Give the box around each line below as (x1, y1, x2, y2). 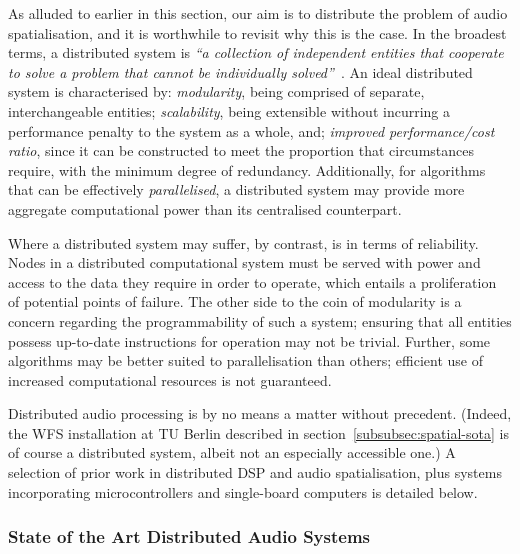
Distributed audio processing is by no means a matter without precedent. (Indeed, (8, 403, 512, 424)
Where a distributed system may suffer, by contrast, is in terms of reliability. (8, 232, 479, 253)
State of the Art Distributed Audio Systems (8, 524, 370, 549)
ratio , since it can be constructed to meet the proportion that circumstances (8, 140, 474, 161)
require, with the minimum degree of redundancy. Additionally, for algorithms (8, 159, 486, 180)
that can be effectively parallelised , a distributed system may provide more (8, 179, 465, 200)
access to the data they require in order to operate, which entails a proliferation (8, 271, 497, 292)
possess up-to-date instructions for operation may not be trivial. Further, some (8, 330, 491, 351)
